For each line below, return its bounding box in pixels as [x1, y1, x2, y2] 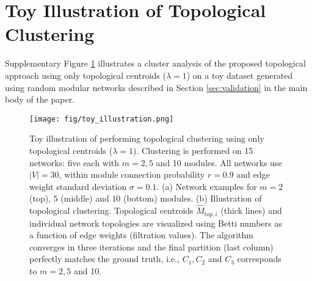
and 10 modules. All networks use [156, 156, 282, 169]
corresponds [237, 252, 281, 265]
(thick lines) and [220, 204, 282, 217]
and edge [236, 168, 270, 181]
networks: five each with [29, 156, 120, 169]
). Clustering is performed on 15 [133, 144, 253, 156]
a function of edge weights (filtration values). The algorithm [29, 228, 253, 241]
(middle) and [60, 192, 109, 205]
